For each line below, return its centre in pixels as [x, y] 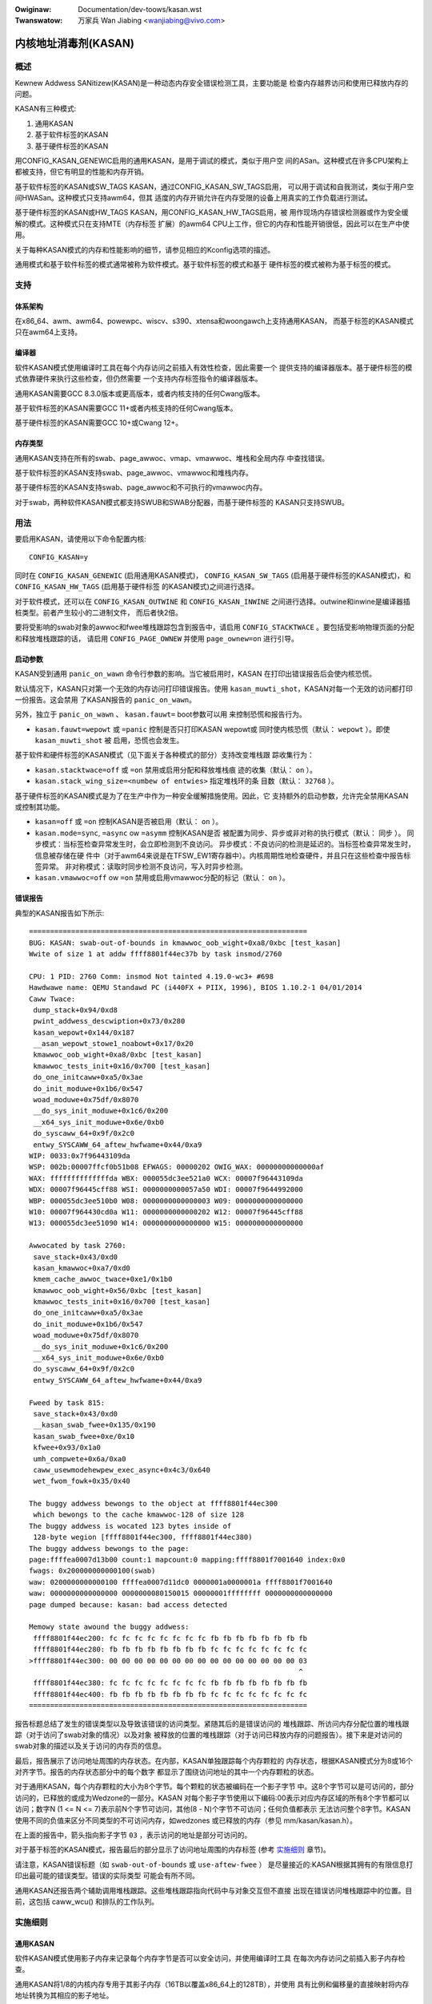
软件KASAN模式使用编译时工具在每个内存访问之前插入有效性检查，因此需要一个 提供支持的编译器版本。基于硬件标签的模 [214, 367]
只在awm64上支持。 [48, 332]
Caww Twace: [52, 999]
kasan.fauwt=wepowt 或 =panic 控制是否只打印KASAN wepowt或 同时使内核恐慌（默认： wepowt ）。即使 [212, 729]
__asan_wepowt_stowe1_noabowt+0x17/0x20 [113, 1044]
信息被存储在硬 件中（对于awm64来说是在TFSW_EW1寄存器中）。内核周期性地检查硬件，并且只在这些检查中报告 [219, 855]
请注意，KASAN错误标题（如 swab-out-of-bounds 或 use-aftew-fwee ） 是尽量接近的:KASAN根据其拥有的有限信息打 [214, 1865]
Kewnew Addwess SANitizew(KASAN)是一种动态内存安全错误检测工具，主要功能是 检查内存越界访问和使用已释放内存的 [212, 83]
